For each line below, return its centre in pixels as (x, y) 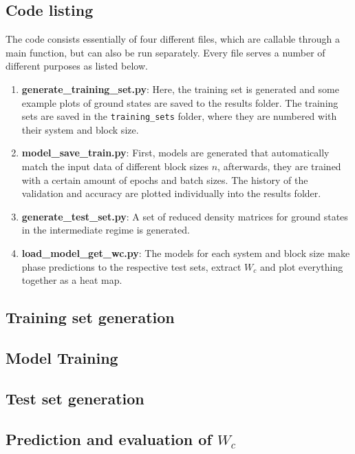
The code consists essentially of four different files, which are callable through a (173, 39)
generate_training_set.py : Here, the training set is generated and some (180, 89)
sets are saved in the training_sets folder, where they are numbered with (179, 116)
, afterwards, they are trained (279, 166)
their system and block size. (80, 129)
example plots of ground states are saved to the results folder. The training (180, 102)
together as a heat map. (72, 280)
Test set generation (75, 398)
